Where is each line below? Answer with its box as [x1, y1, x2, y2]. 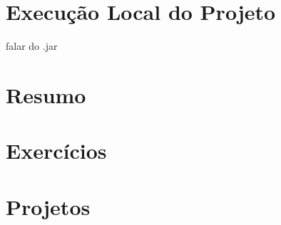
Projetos [6, 192, 91, 221]
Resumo [6, 80, 86, 109]
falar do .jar [6, 38, 58, 53]
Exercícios [6, 136, 107, 165]
